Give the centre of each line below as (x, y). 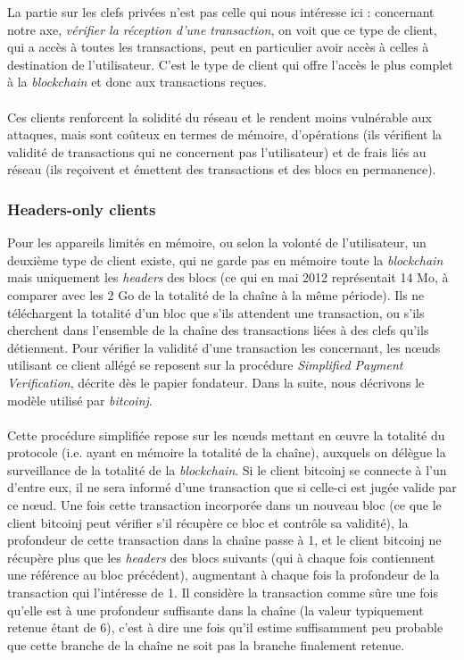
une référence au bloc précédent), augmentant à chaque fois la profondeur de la (224, 575)
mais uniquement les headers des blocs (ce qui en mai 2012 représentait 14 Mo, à (228, 277)
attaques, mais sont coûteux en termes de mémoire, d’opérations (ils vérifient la (225, 134)
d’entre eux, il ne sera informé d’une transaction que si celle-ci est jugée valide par (232, 487)
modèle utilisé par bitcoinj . (80, 400)
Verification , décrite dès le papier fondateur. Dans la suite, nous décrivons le (216, 382)
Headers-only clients (82, 209)
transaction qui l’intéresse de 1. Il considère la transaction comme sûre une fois (223, 593)
